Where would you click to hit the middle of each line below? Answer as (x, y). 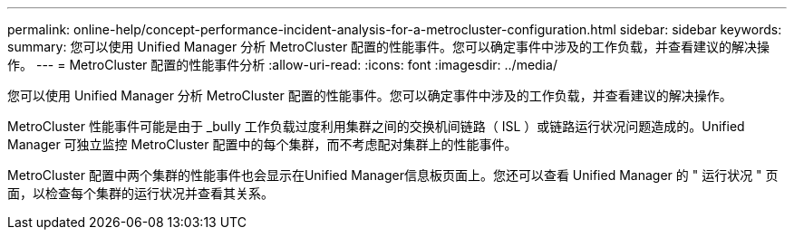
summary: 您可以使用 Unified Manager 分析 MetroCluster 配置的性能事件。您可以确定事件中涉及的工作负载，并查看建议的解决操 (389, 47)
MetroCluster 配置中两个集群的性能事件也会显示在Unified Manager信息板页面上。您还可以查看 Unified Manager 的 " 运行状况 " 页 (393, 175)
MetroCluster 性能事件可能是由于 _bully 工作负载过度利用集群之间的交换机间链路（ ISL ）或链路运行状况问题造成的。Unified (376, 126)
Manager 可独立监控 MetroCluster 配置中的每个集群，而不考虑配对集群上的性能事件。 (262, 144)
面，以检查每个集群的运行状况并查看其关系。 (140, 193)
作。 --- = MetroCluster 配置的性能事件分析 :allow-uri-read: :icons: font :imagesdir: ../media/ (282, 65)
